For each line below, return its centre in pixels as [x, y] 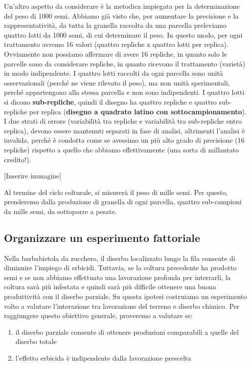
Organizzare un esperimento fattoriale [102, 237]
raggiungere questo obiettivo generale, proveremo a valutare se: [98, 315]
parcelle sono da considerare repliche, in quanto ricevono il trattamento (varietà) [125, 63]
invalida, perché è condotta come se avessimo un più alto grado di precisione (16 [124, 140]
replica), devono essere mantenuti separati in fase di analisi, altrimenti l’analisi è [125, 130]
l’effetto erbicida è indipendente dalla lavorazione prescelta [103, 358]
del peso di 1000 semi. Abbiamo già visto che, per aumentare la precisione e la [121, 15]
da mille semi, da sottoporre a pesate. [60, 211]
